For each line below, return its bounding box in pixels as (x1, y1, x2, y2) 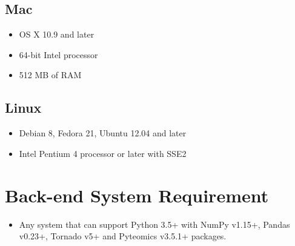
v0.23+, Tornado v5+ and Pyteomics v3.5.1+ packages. (19, 230, 227, 242)
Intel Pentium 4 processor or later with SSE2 (19, 147, 187, 159)
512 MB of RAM (19, 68, 82, 81)
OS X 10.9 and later (19, 28, 94, 41)
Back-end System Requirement (5, 182, 269, 207)
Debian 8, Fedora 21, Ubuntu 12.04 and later (19, 127, 187, 139)
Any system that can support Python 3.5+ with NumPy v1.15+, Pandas (19, 218, 290, 230)
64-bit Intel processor (19, 48, 98, 61)
